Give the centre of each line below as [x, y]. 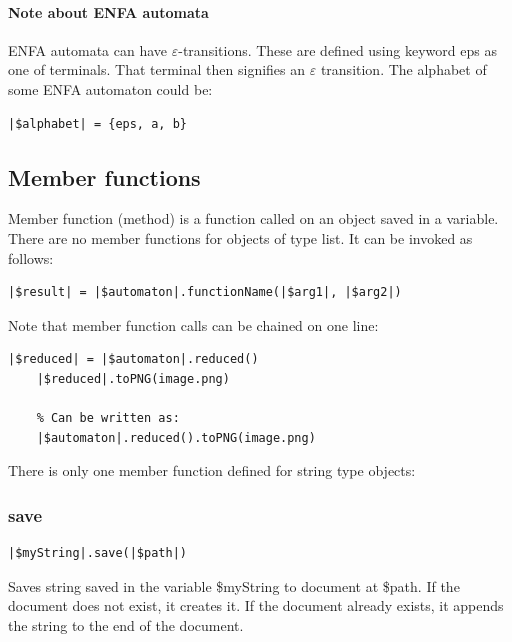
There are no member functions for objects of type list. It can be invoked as [240, 237]
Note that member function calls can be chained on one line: [193, 324]
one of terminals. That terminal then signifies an [157, 69]
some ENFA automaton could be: [110, 88]
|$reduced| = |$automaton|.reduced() [133, 359]
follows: [31, 257]
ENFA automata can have [88, 49]
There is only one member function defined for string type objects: [212, 470]
